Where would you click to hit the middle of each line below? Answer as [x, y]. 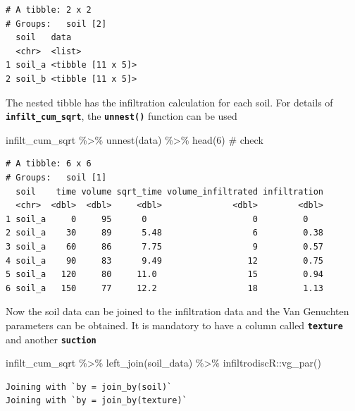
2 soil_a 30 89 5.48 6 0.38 [165, 233]
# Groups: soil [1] [56, 178]
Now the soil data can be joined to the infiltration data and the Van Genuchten [177, 311]
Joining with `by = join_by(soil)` [89, 387]
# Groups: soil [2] [56, 24]
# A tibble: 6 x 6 [49, 164]
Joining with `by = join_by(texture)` [96, 401]
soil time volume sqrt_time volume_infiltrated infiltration [170, 191]
